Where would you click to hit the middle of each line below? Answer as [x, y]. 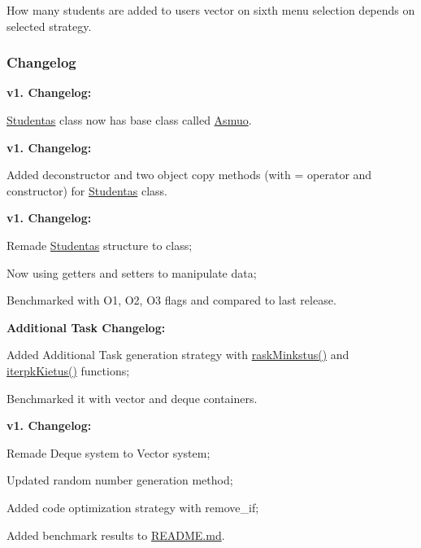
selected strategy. [49, 26]
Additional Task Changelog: [86, 327]
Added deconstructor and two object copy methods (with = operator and [189, 175]
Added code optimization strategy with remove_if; [133, 507]
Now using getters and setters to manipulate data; [132, 272]
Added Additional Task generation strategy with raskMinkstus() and [178, 355]
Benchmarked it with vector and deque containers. [132, 398]
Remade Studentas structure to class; [100, 245]
